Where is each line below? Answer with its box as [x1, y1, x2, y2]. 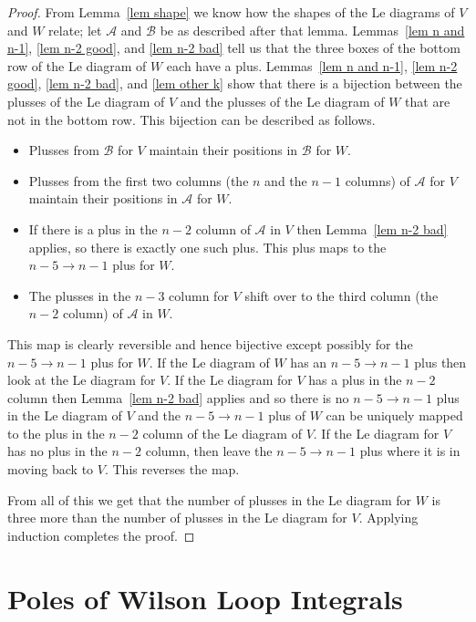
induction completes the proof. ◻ [7, 525, 195, 544]
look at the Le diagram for [7, 370, 156, 389]
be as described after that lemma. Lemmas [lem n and [160, 20, 465, 39]
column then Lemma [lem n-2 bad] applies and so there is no [7, 388, 349, 407]
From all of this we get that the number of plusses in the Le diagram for [7, 490, 412, 509]
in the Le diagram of [7, 406, 122, 425]
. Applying [358, 508, 419, 527]
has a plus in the [308, 370, 402, 389]
